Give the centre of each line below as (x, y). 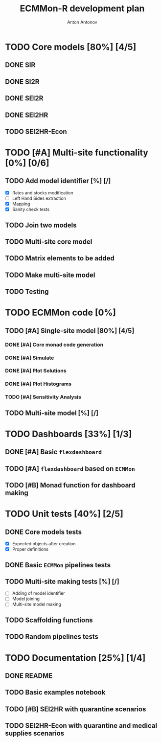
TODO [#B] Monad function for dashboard (70, 485)
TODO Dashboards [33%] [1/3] (69, 434)
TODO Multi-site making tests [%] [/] (62, 581)
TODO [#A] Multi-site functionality (77, 153)
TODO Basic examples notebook (55, 692)
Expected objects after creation (44, 544)
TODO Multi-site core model (49, 242)
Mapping (21, 204)
